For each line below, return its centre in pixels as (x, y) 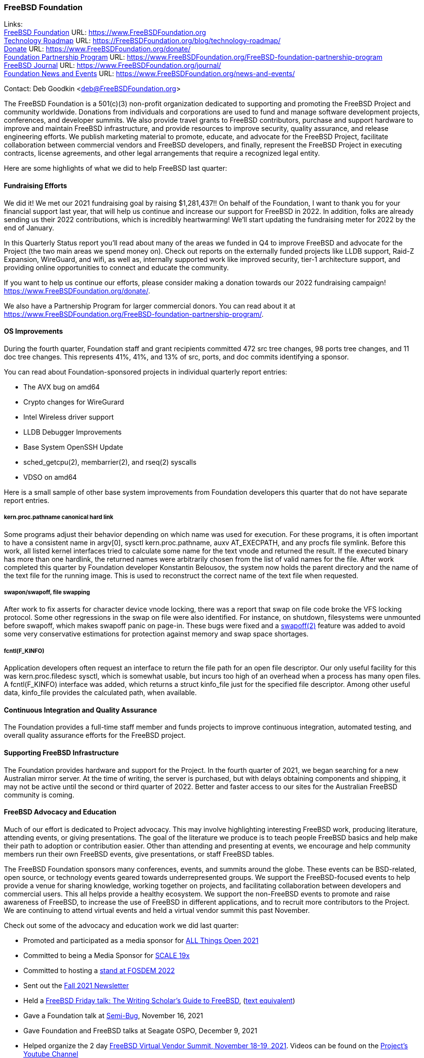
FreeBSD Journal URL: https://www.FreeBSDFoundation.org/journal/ (113, 65)
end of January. (29, 228)
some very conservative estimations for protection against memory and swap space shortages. (156, 634)
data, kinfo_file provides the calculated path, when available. (100, 693)
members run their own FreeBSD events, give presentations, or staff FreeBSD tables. (139, 854)
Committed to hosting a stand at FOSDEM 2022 (99, 970)
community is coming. (39, 795)
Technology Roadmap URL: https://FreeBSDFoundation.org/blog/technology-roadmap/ (142, 41)
